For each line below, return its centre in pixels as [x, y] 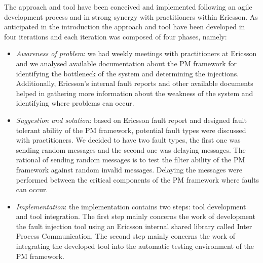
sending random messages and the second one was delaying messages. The [131, 149]
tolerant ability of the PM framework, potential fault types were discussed [131, 130]
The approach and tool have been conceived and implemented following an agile [128, 7]
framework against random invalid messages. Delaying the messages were [129, 169]
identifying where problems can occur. [75, 103]
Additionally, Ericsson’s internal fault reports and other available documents [135, 83]
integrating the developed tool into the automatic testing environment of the [135, 246]
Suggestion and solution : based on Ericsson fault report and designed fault [131, 120]
